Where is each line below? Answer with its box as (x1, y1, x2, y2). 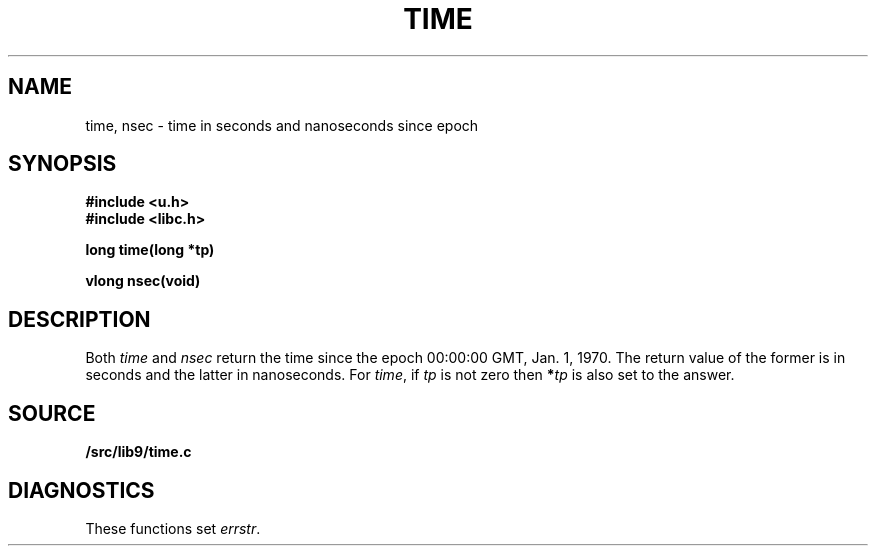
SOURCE (8, 400, 96, 426)
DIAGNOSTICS (8, 477, 155, 503)
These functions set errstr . (85, 519, 261, 537)
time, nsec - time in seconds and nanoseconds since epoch (85, 116, 479, 134)
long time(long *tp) (85, 241, 215, 259)
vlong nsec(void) (85, 272, 201, 290)
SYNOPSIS (8, 151, 117, 177)
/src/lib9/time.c (85, 443, 192, 461)
